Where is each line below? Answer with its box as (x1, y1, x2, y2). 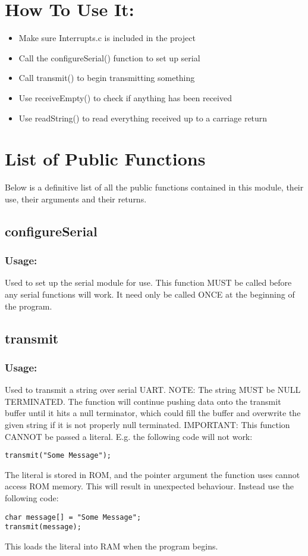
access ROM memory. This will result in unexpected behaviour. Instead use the (5, 480, 294, 492)
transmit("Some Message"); (5, 451, 111, 460)
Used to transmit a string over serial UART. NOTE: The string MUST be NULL (5, 383, 301, 396)
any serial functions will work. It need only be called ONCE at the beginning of (5, 288, 295, 300)
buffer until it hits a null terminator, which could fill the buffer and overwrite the (5, 407, 301, 419)
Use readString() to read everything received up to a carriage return (18, 111, 268, 124)
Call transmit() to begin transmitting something (18, 71, 195, 84)
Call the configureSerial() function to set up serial (18, 51, 200, 64)
